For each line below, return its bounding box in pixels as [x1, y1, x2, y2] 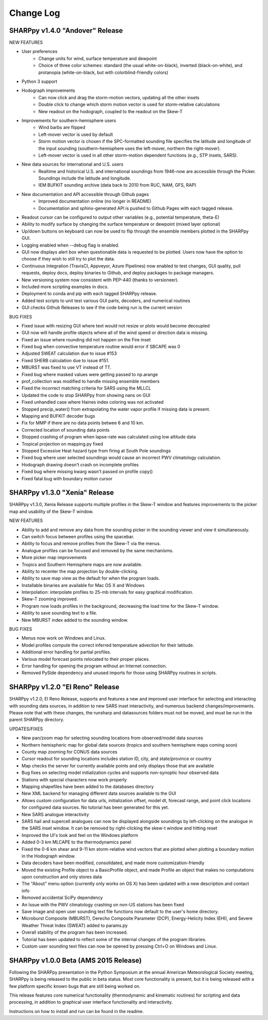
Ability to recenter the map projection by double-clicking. [21, 568, 138, 574]
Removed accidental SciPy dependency [21, 894, 103, 900]
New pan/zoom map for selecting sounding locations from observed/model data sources [21, 735, 203, 741]
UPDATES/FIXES [9, 726, 43, 732]
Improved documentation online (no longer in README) [38, 198, 151, 204]
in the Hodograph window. [21, 853, 76, 859]
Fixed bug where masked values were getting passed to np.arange [21, 371, 158, 377]
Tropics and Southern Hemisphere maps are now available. [21, 561, 142, 568]
